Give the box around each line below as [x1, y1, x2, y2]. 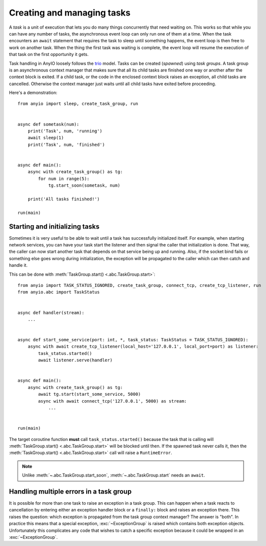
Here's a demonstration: [9, 90, 58, 96]
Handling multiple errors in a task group [9, 487, 132, 495]
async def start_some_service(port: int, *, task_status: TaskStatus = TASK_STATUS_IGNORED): [18, 337, 248, 343]
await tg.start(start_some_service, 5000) [38, 391, 141, 397]
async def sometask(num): [18, 122, 80, 127]
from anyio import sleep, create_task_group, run [18, 101, 139, 106]
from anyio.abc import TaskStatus [18, 289, 100, 295]
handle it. [9, 263, 28, 268]
